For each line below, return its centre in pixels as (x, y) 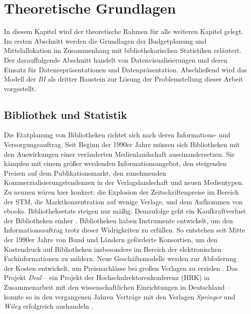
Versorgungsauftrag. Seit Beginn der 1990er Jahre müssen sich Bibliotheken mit (122, 144)
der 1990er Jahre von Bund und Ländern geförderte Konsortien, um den (111, 240)
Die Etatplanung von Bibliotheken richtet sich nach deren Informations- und (117, 135)
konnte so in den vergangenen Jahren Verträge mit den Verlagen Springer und (120, 296)
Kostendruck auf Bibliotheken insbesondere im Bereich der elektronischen (113, 249)
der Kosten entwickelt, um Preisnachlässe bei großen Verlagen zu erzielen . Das (121, 268)
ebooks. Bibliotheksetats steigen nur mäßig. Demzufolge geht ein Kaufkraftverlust (125, 211)
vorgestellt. (20, 88)
